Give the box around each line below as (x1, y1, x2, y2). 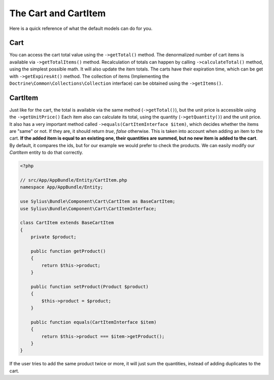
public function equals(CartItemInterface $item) (30, 319, 157, 325)
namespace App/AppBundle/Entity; (20, 184, 104, 190)
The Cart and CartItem (9, 8, 106, 19)
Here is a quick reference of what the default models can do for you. (9, 25, 153, 31)
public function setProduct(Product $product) (30, 284, 149, 289)
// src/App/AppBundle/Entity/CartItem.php (20, 178, 127, 183)
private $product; (30, 234, 77, 240)
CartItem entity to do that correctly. (9, 150, 83, 156)
